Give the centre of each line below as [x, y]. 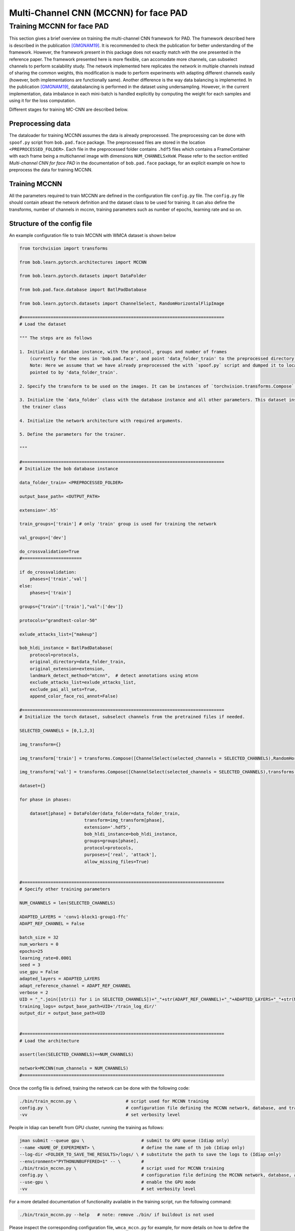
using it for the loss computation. [43, 100]
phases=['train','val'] [58, 579]
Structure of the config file [51, 223]
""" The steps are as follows [56, 338]
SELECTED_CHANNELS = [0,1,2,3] [57, 731]
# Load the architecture [49, 1041]
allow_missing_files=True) [117, 861]
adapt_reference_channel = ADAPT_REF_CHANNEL [75, 986]
